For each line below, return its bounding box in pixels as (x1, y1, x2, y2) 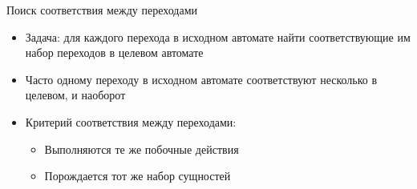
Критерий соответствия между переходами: (25, 113, 237, 130)
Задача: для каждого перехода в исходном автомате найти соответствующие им (25, 28, 411, 45)
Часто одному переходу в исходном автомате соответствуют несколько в (25, 70, 378, 87)
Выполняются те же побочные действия (44, 140, 239, 157)
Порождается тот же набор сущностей (44, 167, 231, 184)
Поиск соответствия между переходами (6, 2, 198, 18)
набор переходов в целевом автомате (25, 44, 204, 61)
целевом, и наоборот (25, 86, 126, 103)
